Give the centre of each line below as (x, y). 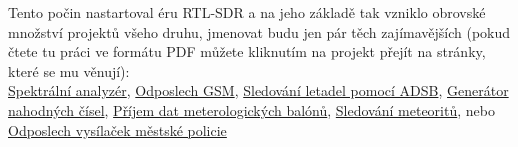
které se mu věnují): (69, 70)
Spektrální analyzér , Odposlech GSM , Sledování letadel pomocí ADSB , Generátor (258, 90)
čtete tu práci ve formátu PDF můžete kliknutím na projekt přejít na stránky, (247, 51)
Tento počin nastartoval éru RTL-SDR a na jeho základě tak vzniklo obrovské (247, 12)
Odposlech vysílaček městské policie (117, 129)
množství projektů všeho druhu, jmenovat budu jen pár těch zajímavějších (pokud (259, 31)
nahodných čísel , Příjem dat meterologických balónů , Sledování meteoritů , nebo (251, 109)
